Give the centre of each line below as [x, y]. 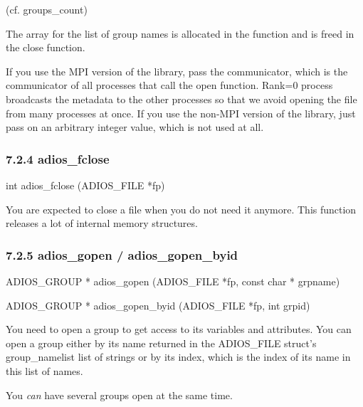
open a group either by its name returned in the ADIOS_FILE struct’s [161, 343]
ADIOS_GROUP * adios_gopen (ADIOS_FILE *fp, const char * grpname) [173, 281]
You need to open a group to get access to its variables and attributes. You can [179, 329]
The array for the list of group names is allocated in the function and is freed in [180, 33]
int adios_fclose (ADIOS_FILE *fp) [85, 185]
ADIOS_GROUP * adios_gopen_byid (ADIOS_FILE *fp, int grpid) [158, 305]
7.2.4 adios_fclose [58, 158]
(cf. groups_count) [47, 9]
